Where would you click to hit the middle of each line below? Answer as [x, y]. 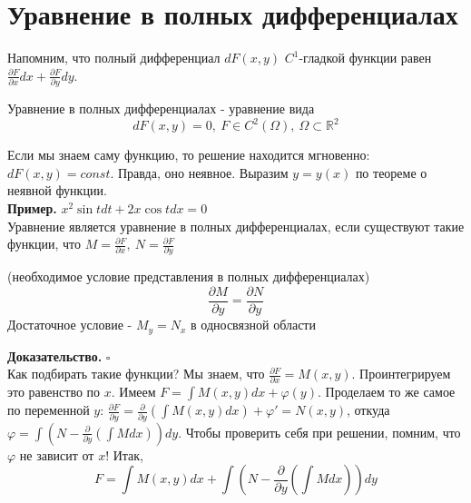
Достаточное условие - [70, 325]
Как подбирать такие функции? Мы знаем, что [136, 374]
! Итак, [125, 454]
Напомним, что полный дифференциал [114, 58]
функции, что [44, 244]
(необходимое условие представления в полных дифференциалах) [189, 276]
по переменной [49, 410]
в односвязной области [253, 325]
